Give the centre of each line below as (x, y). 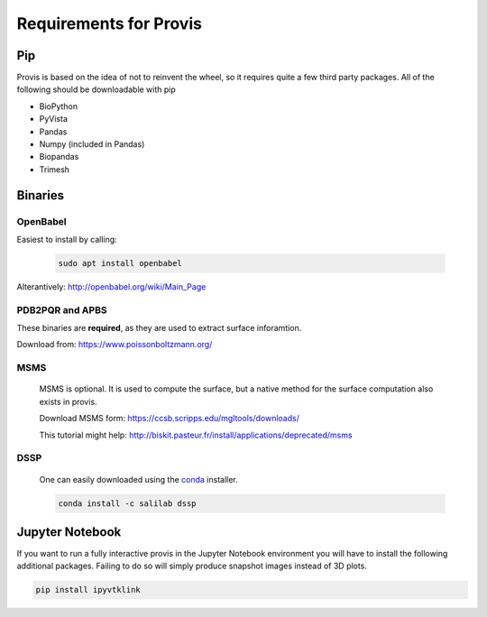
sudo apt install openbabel (120, 263)
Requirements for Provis (110, 23)
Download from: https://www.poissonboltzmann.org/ (115, 345)
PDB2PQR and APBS (62, 309)
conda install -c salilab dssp (128, 503)
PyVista (53, 119)
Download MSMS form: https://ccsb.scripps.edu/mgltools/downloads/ (169, 419)
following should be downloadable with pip (96, 89)
